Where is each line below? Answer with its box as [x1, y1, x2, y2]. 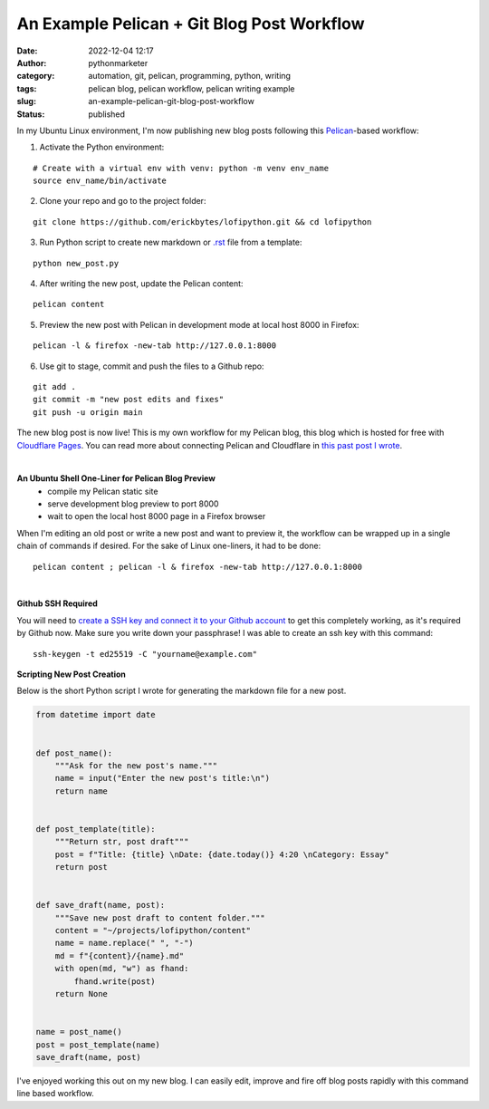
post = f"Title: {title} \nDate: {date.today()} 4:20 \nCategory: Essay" [54, 849, 389, 860]
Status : [16, 109, 45, 120]
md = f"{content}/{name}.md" [54, 950, 185, 960]
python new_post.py [33, 258, 120, 268]
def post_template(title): [35, 824, 156, 834]
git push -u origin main [33, 407, 143, 417]
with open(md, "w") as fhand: [54, 963, 189, 974]
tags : [16, 82, 37, 94]
